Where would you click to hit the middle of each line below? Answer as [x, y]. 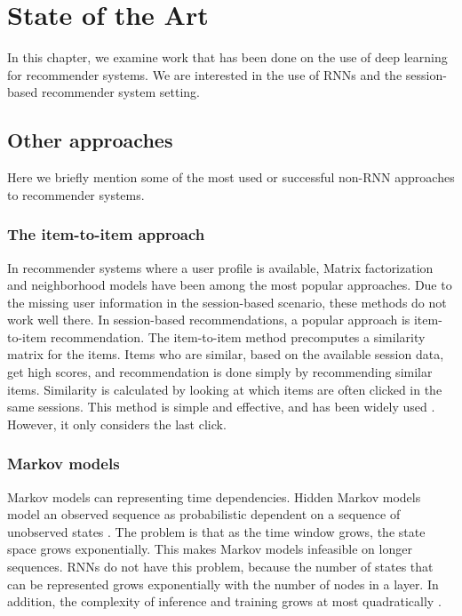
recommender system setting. [120, 92]
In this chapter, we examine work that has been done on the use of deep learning [227, 57]
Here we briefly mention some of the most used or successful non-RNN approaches [231, 177]
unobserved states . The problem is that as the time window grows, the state [216, 531]
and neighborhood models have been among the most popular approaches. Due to [230, 285]
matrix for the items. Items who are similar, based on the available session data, [226, 354]
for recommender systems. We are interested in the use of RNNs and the [205, 74]
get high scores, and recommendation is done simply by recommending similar [220, 372]
